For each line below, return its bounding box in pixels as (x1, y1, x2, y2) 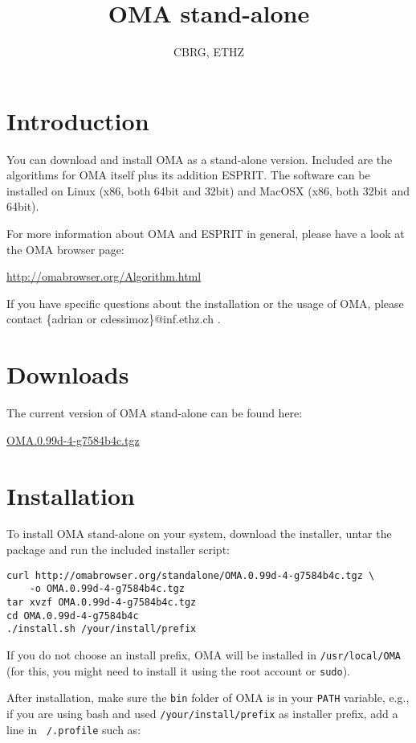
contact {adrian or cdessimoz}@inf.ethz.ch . (6, 310, 221, 327)
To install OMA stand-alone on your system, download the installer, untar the (6, 525, 392, 542)
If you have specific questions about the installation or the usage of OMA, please (6, 294, 404, 311)
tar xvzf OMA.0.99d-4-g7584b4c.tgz (6, 596, 197, 608)
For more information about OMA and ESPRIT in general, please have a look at (6, 225, 405, 242)
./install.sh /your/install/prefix (6, 623, 197, 635)
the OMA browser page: (6, 240, 124, 257)
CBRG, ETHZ (173, 43, 245, 60)
